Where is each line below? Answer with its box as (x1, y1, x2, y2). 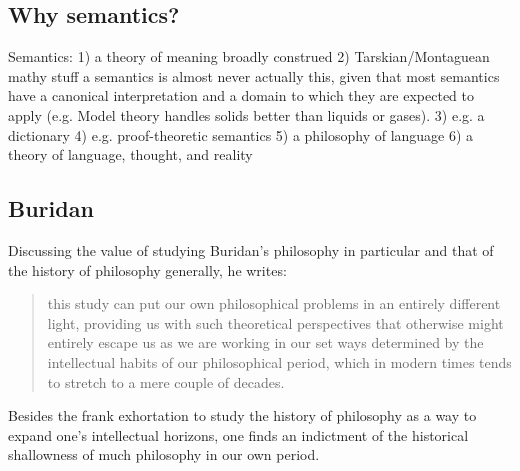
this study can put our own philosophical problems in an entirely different (47, 293, 501, 314)
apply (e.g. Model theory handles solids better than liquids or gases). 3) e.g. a (8, 104, 485, 125)
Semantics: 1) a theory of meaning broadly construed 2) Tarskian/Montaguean (8, 46, 490, 67)
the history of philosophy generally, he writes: (8, 259, 287, 280)
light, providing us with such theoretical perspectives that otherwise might (47, 312, 504, 333)
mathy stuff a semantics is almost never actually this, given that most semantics (8, 65, 500, 86)
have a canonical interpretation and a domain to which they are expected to (8, 85, 475, 106)
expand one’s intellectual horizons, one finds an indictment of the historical (8, 424, 469, 445)
